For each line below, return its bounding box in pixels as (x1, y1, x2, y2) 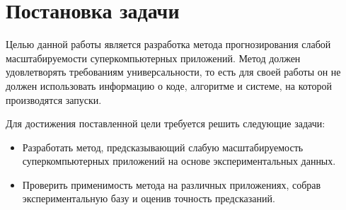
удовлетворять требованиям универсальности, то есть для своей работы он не (6, 64, 341, 79)
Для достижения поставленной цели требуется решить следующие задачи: (6, 116, 325, 131)
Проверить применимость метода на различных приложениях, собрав (22, 177, 321, 192)
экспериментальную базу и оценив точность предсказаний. (22, 191, 275, 206)
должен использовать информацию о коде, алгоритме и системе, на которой (6, 78, 333, 93)
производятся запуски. (6, 92, 102, 107)
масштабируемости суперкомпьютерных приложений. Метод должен (6, 50, 301, 65)
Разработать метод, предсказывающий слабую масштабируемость (22, 139, 304, 154)
